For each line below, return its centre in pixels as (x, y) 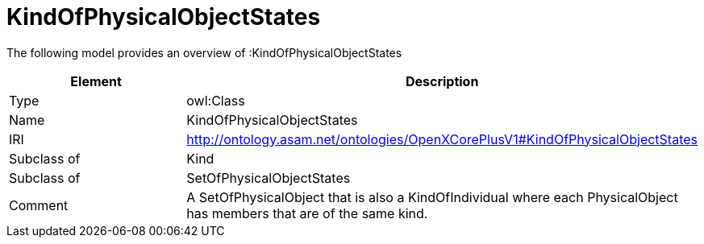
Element (96, 81)
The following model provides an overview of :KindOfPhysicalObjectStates (204, 52)
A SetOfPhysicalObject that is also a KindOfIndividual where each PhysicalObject (432, 197)
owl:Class (216, 100)
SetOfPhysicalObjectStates (269, 178)
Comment (39, 205)
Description (442, 81)
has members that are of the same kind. (307, 213)
